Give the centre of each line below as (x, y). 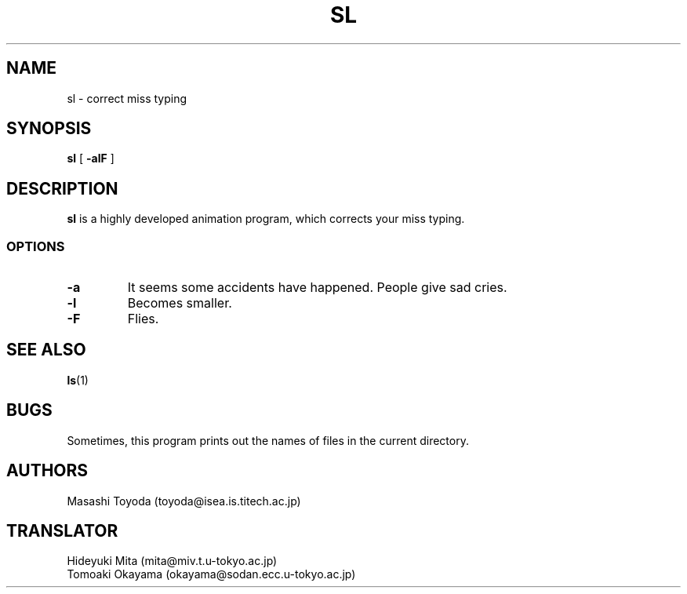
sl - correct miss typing (127, 98)
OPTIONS (36, 246)
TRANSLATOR (62, 530)
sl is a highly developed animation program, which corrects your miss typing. (266, 219)
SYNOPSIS (49, 129)
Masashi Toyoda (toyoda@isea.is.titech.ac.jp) (184, 501)
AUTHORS (47, 471)
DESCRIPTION (62, 188)
